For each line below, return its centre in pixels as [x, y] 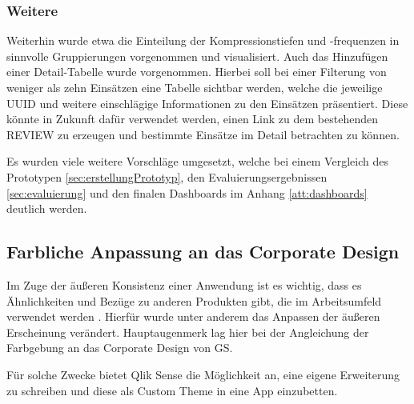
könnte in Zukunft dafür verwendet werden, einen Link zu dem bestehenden [192, 119]
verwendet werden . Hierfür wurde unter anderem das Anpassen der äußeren [193, 316]
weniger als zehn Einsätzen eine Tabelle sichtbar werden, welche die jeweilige [195, 87]
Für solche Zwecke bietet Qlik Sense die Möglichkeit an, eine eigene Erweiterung [203, 374]
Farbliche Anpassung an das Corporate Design [203, 252]
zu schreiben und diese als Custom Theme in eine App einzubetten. [172, 390]
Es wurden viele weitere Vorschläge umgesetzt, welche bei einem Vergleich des [197, 161]
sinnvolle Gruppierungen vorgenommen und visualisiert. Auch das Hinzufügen [197, 56]
